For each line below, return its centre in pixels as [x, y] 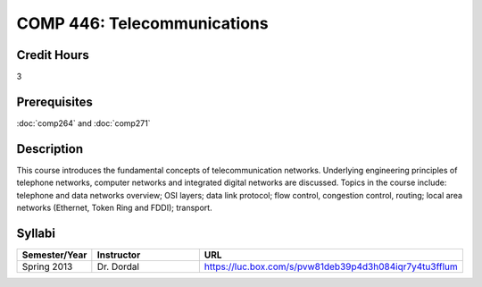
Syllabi [36, 233]
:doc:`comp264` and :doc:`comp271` [83, 123]
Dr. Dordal [118, 266]
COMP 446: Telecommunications [142, 23]
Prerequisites [54, 101]
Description [50, 149]
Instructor [119, 255]
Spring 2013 [47, 266]
